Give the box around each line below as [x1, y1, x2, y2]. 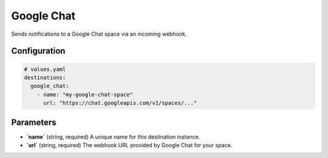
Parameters [11, 117, 56, 127]
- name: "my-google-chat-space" [36, 91, 134, 98]
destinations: [24, 74, 66, 81]
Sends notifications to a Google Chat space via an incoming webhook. [11, 30, 187, 38]
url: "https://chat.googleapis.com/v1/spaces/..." [43, 100, 197, 107]
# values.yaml [24, 65, 66, 73]
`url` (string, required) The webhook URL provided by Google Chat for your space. [26, 142, 233, 148]
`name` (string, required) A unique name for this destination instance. [26, 133, 200, 140]
